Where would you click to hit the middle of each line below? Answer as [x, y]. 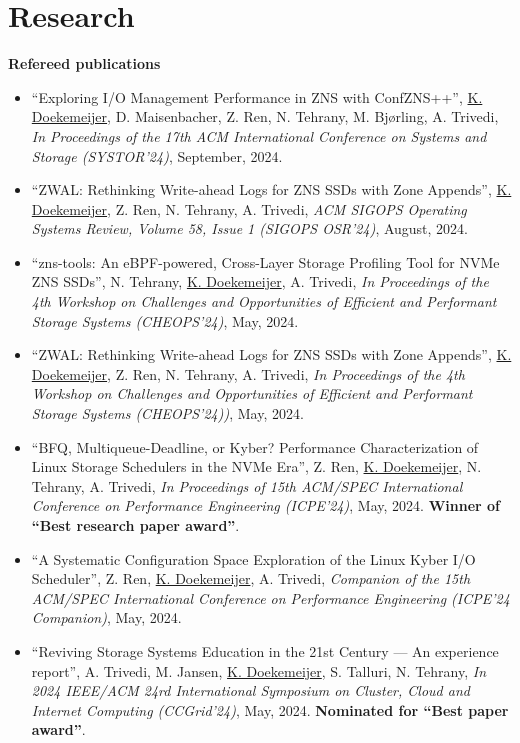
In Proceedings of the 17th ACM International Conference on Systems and [259, 135]
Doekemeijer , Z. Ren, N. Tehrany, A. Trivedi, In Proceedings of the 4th [248, 373]
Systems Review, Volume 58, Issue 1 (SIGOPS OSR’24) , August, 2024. [250, 228]
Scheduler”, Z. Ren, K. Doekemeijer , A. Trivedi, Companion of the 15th [251, 578]
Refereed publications [84, 63]
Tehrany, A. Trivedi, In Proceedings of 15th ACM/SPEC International [247, 485]
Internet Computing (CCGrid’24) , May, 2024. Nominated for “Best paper [270, 709]
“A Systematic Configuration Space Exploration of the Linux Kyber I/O [253, 558]
